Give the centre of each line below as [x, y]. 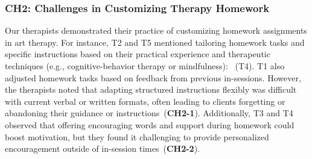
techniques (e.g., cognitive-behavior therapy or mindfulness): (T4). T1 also [145, 66]
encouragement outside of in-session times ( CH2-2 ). [102, 148]
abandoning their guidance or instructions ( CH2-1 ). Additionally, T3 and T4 [149, 113]
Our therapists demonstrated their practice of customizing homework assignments [156, 30]
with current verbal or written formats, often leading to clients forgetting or [145, 101]
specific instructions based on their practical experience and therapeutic [138, 54]
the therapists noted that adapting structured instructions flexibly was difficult [151, 89]
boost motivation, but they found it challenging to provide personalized [137, 136]
